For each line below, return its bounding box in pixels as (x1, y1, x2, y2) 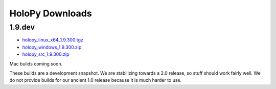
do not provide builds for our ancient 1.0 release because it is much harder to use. (9, 77, 182, 83)
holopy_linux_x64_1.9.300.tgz (22, 37, 84, 43)
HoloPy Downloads (9, 8, 92, 19)
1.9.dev (9, 23, 35, 32)
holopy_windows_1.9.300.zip (22, 44, 82, 50)
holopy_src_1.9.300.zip (22, 51, 70, 57)
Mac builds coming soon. (9, 60, 63, 66)
